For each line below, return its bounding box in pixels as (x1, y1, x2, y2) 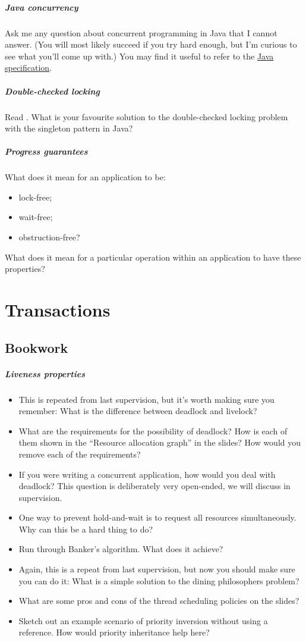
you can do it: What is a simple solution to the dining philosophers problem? (18, 574, 299, 587)
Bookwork (5, 338, 68, 356)
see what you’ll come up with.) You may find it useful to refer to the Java (5, 49, 274, 62)
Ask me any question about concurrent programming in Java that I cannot (5, 26, 277, 39)
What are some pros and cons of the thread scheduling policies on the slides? (18, 594, 299, 607)
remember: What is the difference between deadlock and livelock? (18, 405, 257, 417)
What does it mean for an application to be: (5, 171, 166, 183)
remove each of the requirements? (18, 447, 141, 460)
